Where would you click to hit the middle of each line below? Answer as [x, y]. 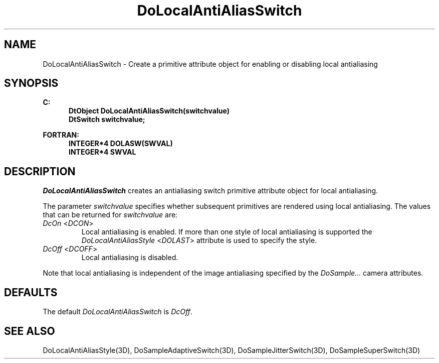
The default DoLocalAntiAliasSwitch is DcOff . [118, 312]
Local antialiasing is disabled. [130, 258]
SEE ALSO [30, 331]
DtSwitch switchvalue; [107, 119]
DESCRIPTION [40, 171]
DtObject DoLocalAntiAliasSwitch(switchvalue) [149, 111]
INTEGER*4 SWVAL [102, 152]
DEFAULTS [31, 292]
